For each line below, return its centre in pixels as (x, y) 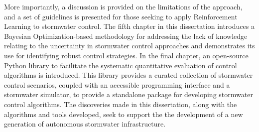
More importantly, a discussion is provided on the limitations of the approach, (123, 6)
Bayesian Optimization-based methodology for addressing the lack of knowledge (126, 36)
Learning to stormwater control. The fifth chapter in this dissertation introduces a (129, 26)
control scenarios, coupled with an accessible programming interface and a (117, 84)
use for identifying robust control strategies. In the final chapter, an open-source (126, 55)
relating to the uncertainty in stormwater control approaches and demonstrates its (129, 46)
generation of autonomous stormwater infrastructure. (85, 124)
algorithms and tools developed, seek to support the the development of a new (124, 114)
